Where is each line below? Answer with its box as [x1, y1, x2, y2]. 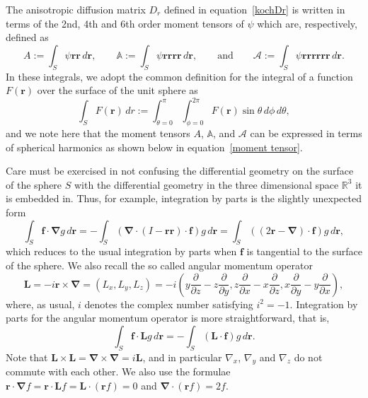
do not [294, 349, 323, 364]
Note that [6, 349, 48, 364]
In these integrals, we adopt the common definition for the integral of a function [6, 69, 353, 83]
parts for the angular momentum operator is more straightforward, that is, [6, 310, 330, 325]
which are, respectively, [257, 16, 357, 30]
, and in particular [142, 349, 222, 364]
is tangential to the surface [246, 244, 363, 259]
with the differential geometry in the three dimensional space [74, 177, 339, 192]
